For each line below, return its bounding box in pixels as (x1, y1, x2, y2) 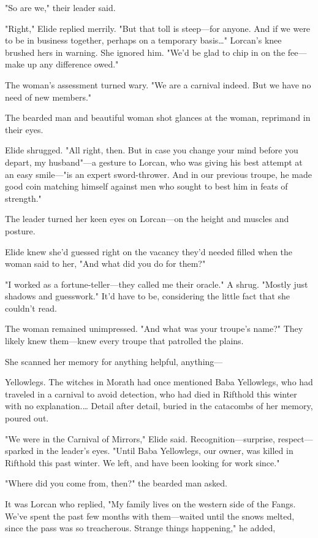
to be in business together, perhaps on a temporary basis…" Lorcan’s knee (5, 34, 282, 47)
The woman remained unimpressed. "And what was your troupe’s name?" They (5, 322, 303, 335)
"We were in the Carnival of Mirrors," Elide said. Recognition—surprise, (5, 432, 275, 445)
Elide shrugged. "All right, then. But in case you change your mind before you (5, 144, 298, 156)
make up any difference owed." (5, 58, 119, 71)
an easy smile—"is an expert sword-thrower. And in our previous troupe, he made (5, 167, 312, 180)
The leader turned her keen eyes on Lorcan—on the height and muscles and (5, 212, 289, 225)
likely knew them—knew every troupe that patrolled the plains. (5, 334, 244, 347)
